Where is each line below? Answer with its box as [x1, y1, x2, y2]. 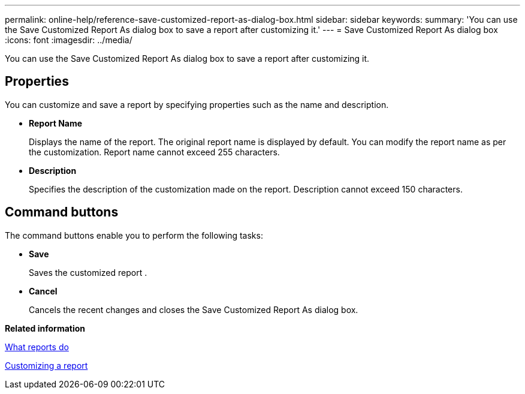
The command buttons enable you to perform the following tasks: [5, 230, 263, 240]
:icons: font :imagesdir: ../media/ [5, 35, 132, 45]
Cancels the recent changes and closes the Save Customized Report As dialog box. [29, 304, 358, 315]
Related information [5, 323, 86, 333]
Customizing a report [5, 360, 88, 371]
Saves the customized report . [29, 267, 147, 278]
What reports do [5, 341, 69, 352]
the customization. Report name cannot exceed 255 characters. [29, 146, 280, 157]
